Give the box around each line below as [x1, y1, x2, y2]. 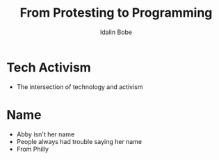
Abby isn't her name [16, 130, 75, 138]
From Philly [16, 145, 49, 153]
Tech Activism [6, 59, 91, 75]
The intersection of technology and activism [16, 82, 143, 91]
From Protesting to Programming [19, 5, 213, 21]
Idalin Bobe [99, 28, 133, 36]
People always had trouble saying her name [16, 137, 143, 145]
